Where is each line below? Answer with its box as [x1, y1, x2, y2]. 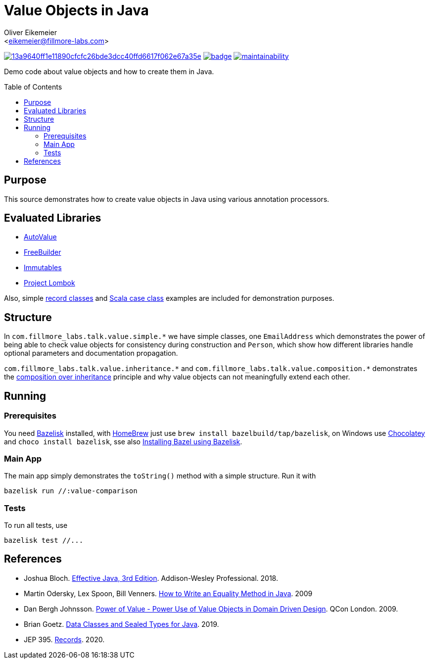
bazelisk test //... [4, 536, 84, 544]
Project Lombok [24, 279, 75, 287]
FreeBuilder [24, 248, 61, 257]
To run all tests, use [4, 521, 68, 529]
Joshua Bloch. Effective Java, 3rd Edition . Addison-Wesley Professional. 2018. [24, 573, 278, 582]
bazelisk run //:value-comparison [4, 487, 138, 495]
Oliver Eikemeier [4, 28, 57, 37]
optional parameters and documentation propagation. [4, 349, 178, 358]
